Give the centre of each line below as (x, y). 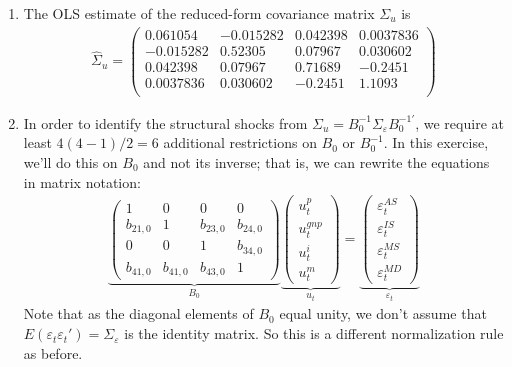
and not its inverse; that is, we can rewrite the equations (316, 162)
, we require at (459, 122)
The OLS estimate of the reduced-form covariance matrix (199, 13)
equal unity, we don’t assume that (383, 313)
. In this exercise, (436, 142)
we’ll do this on (70, 162)
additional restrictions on (240, 142)
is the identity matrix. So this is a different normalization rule (314, 333)
